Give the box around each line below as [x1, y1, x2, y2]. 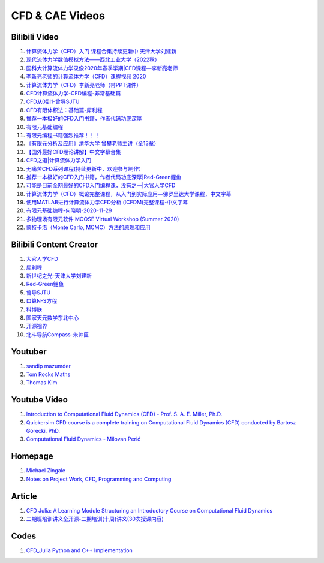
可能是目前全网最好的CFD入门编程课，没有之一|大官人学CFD [26, 182, 176, 189]
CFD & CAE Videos [11, 9, 105, 22]
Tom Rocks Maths [26, 371, 71, 378]
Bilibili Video [11, 32, 59, 42]
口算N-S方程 [26, 297, 57, 305]
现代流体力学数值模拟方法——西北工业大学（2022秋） [26, 56, 160, 63]
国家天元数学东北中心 [26, 314, 79, 321]
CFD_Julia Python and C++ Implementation [26, 546, 133, 554]
